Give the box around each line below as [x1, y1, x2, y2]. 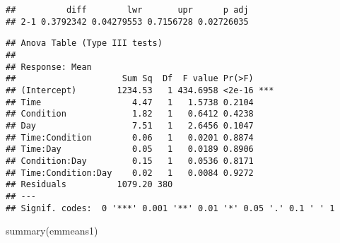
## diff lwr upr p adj [6, 5, 249, 15]
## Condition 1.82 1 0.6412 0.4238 [6, 109, 254, 119]
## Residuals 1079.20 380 [6, 179, 173, 190]
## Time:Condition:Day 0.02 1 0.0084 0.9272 [6, 167, 254, 178]
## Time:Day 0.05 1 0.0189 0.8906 [6, 144, 254, 155]
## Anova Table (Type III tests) [6, 38, 163, 49]
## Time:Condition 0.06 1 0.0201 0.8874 [6, 132, 254, 143]
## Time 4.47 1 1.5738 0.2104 [6, 97, 254, 107]
